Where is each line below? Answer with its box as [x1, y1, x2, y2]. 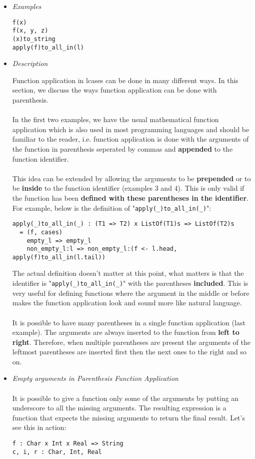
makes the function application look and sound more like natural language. [12, 297, 242, 308]
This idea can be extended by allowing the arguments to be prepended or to [12, 173, 251, 183]
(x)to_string [12, 35, 55, 43]
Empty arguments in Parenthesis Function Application [12, 373, 178, 383]
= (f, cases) [19, 228, 63, 236]
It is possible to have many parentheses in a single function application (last [12, 317, 245, 327]
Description [12, 58, 48, 69]
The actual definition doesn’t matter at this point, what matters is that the [12, 268, 244, 278]
